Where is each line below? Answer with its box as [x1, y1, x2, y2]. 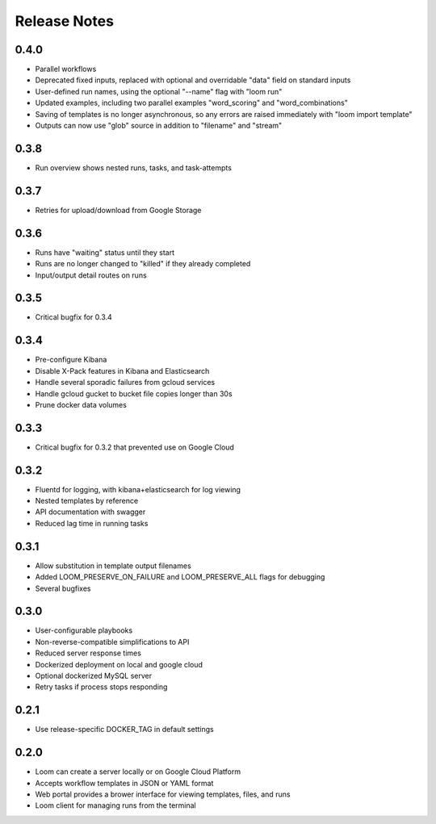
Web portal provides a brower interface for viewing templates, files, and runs [35, 789, 291, 799]
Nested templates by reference [35, 496, 139, 506]
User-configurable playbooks [35, 625, 133, 635]
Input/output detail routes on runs [35, 270, 147, 280]
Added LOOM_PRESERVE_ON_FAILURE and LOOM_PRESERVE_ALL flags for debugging [35, 572, 325, 582]
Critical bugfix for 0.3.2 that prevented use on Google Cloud [35, 442, 234, 452]
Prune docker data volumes [35, 399, 127, 409]
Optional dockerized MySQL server [35, 671, 153, 681]
